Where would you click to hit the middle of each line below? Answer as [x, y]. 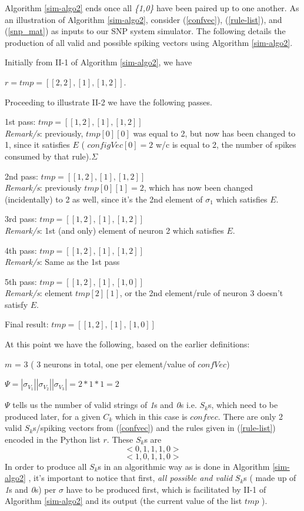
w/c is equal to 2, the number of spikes [226, 145]
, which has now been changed [198, 188]
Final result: [27, 324]
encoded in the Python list [53, 439]
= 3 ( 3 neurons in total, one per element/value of [105, 364]
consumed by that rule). [48, 156]
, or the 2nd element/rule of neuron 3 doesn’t [201, 293]
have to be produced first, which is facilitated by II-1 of [166, 489]
